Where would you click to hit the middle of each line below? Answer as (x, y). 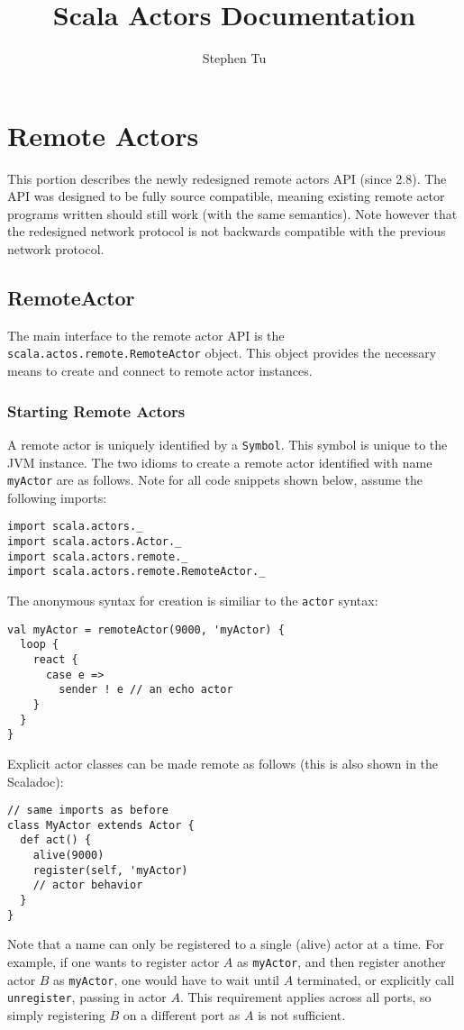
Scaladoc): (36, 781)
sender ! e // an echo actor (146, 690)
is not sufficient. (302, 1014)
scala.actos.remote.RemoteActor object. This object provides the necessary (222, 353)
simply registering (56, 1014)
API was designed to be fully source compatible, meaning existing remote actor (226, 196)
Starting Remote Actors (96, 410)
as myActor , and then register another (341, 961)
